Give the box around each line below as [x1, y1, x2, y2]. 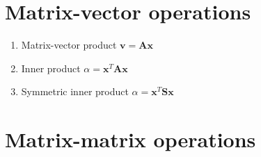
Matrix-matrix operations [5, 125, 256, 154]
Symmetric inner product [21, 84, 129, 99]
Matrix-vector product [21, 38, 117, 52]
